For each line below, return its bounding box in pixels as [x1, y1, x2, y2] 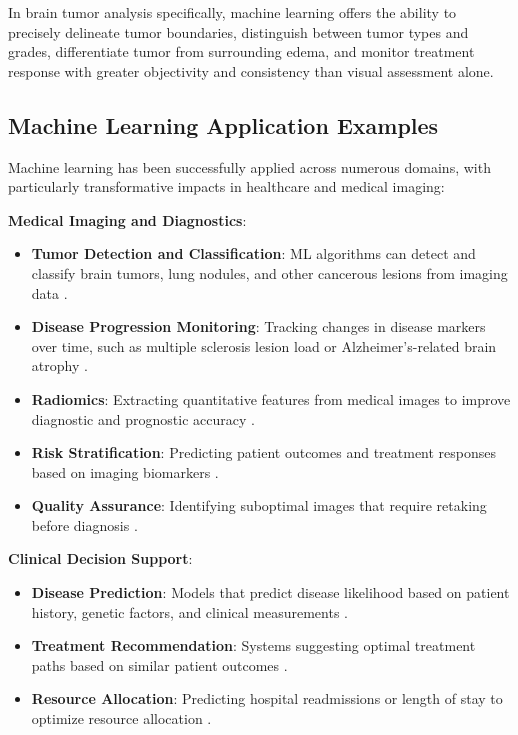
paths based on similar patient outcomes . [31, 654, 288, 675]
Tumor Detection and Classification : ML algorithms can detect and [31, 243, 476, 264]
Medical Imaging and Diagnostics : [8, 209, 247, 230]
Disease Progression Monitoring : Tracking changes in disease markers [31, 316, 486, 337]
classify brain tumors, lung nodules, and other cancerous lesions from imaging [31, 262, 508, 283]
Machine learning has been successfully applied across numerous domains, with [8, 156, 491, 177]
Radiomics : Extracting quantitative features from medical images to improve [31, 388, 511, 409]
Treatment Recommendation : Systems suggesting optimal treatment [31, 635, 476, 656]
